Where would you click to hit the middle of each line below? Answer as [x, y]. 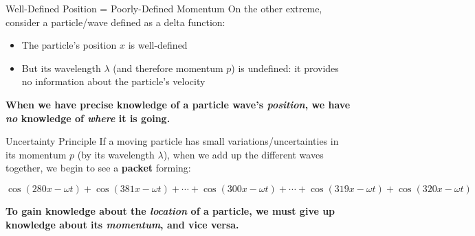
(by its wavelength [116, 154]
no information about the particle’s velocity [113, 81]
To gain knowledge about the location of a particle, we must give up [170, 210]
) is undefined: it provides [285, 68]
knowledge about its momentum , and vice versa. [122, 224]
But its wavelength [61, 68]
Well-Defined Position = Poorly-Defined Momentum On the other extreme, [164, 8]
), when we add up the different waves [243, 154]
